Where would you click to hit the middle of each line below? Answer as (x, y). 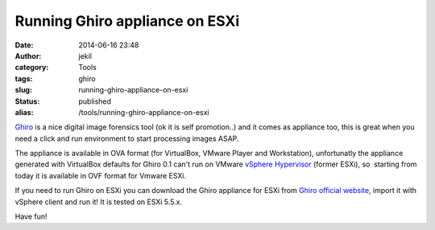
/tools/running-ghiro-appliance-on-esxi (144, 112)
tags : (24, 78)
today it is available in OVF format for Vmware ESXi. (101, 175)
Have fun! (31, 216)
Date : (24, 45)
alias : (24, 112)
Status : (27, 101)
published (95, 101)
